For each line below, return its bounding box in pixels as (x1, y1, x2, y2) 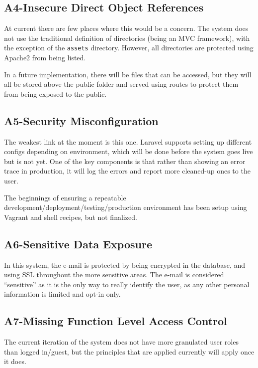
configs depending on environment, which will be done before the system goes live (4, 146, 253, 157)
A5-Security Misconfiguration (4, 113, 159, 128)
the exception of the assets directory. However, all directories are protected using (4, 42, 254, 53)
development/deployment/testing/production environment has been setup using (4, 202, 247, 212)
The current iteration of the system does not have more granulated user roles (4, 337, 239, 347)
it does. (4, 356, 26, 367)
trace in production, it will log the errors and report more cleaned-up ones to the (4, 166, 251, 176)
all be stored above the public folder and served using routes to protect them (4, 79, 239, 89)
